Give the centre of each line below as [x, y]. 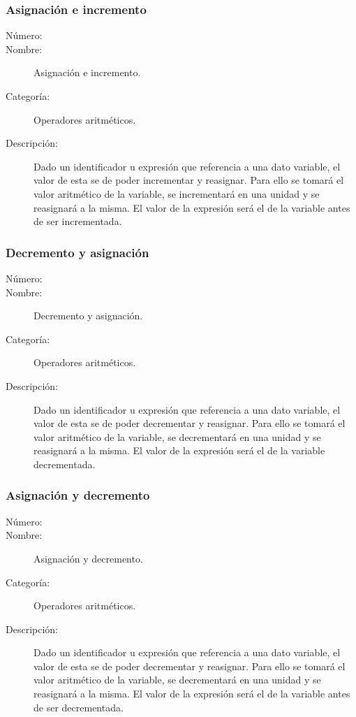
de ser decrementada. [79, 707]
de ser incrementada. [78, 221]
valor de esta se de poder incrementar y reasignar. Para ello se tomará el [189, 180]
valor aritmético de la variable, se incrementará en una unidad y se [177, 193]
